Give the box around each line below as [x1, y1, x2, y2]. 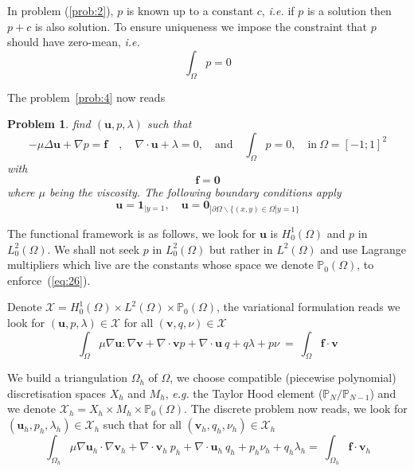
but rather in [209, 240, 273, 257]
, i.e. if [261, 2, 295, 18]
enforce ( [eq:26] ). [7, 271, 91, 288]
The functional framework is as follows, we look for [7, 224, 256, 241]
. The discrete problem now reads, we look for [184, 400, 408, 417]
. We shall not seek [47, 240, 140, 257]
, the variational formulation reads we [217, 298, 400, 315]
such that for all [103, 416, 182, 433]
